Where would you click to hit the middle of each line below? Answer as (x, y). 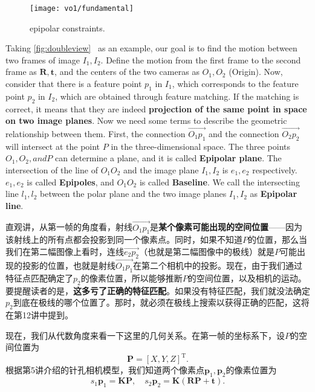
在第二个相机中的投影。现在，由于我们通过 (218, 265)
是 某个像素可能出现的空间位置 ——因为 (226, 227)
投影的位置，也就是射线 (69, 265)
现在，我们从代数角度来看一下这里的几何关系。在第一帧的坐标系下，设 (145, 335)
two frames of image (43, 59)
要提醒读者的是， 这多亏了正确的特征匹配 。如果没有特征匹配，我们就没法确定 (158, 290)
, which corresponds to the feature (235, 84)
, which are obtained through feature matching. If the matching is (177, 96)
